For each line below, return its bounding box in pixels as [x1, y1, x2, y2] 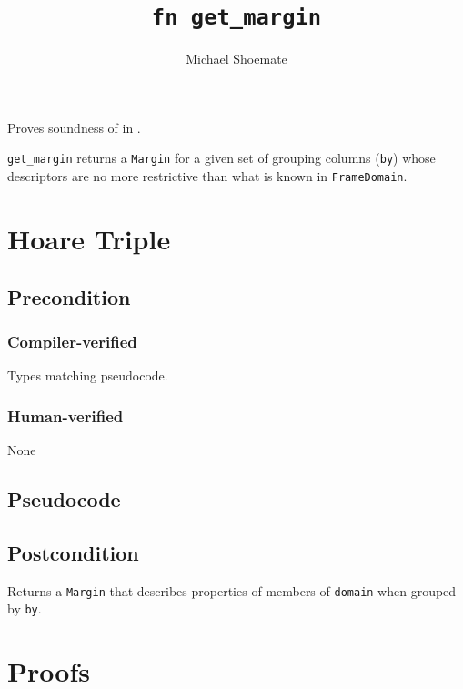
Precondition [7, 282, 131, 310]
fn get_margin [151, 5, 322, 31]
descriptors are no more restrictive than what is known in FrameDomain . [7, 167, 408, 186]
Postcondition [7, 538, 139, 566]
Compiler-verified [7, 329, 137, 352]
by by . [7, 599, 42, 618]
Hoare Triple [7, 219, 171, 257]
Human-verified [7, 404, 124, 427]
